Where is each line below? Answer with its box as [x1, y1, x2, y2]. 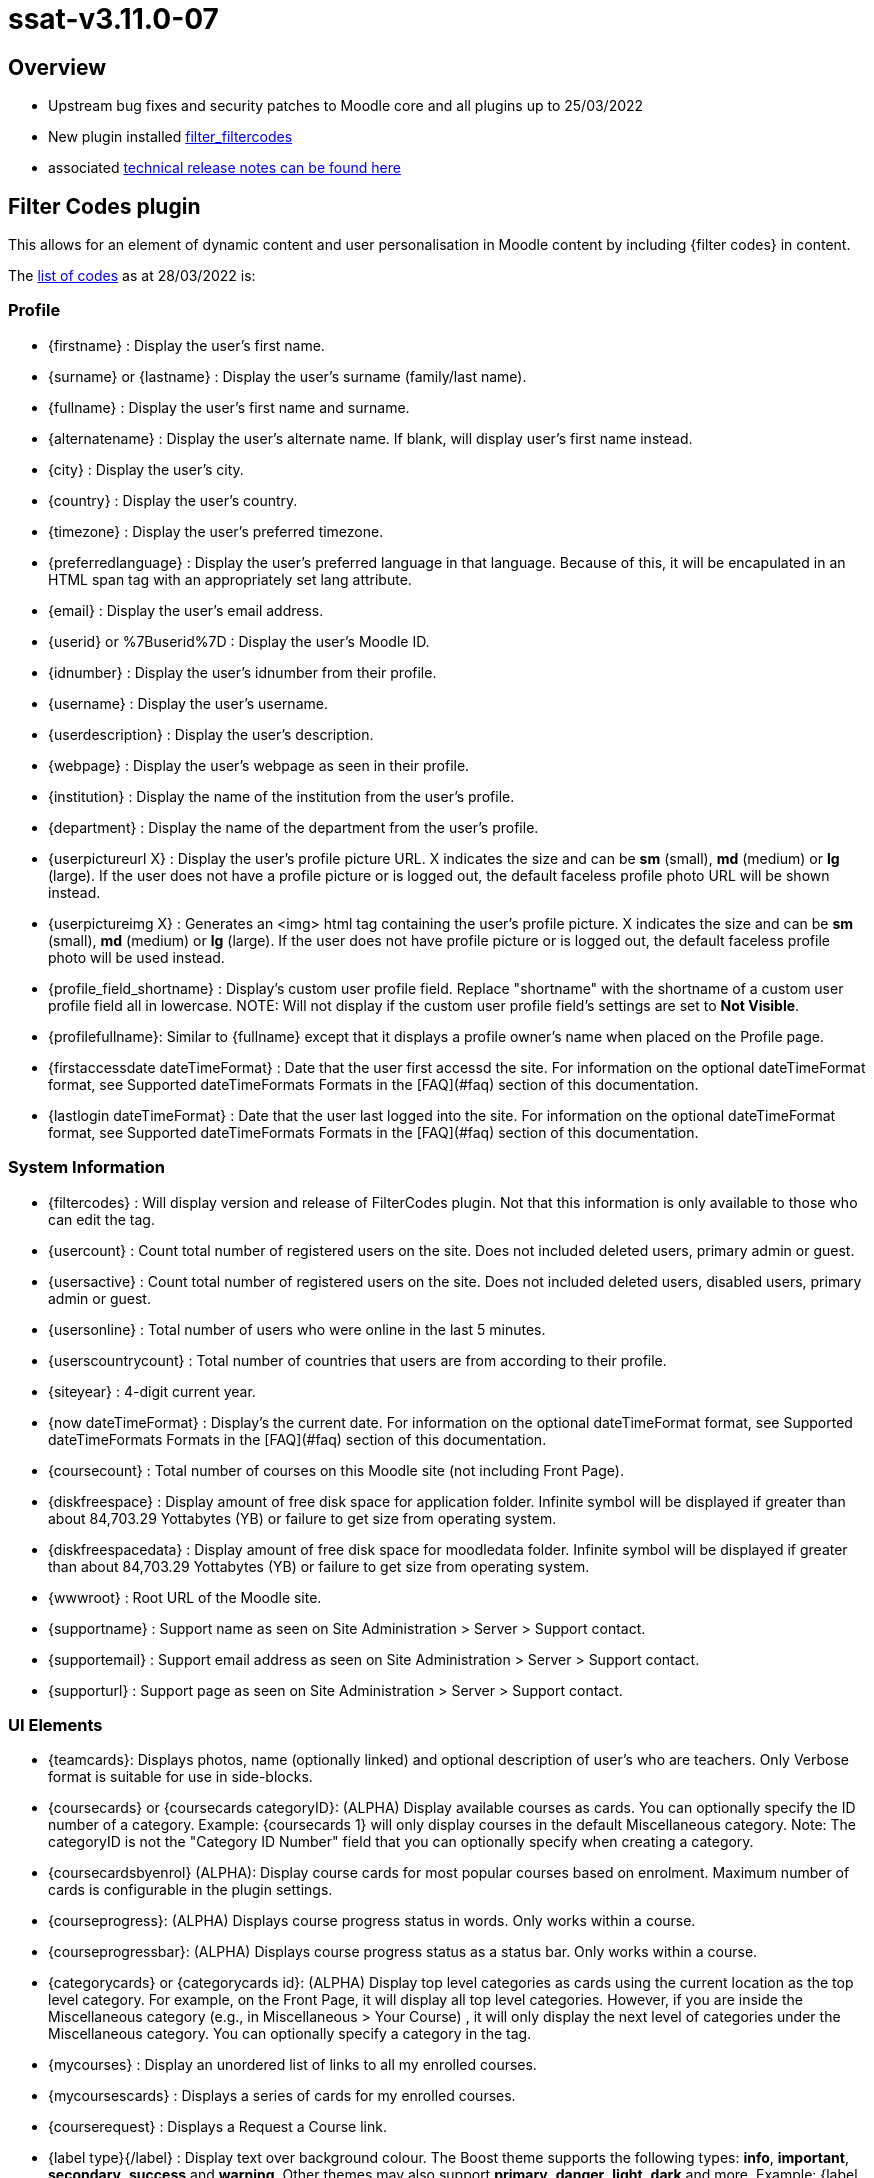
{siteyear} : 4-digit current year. [48, 1382, 256, 1400]
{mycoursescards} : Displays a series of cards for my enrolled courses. [48, 2087, 516, 2105]
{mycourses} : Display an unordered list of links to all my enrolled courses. [48, 2056, 537, 2074]
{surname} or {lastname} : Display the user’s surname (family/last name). [48, 367, 527, 385]
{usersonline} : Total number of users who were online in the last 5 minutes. [48, 1320, 546, 1338]
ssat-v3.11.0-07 [8, 2, 219, 36]
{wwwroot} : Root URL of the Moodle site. [48, 1588, 322, 1606]
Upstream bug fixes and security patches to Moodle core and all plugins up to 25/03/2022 [48, 97, 644, 115]
